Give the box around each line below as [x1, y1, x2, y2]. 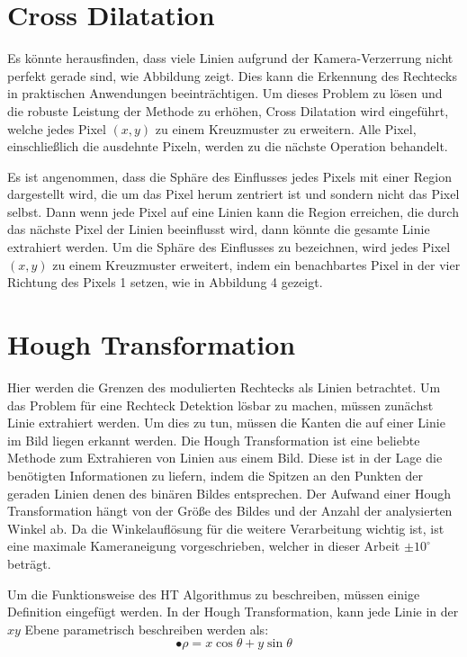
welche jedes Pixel [7, 119, 106, 138]
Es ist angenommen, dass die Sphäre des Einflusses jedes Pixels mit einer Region [7, 166, 452, 185]
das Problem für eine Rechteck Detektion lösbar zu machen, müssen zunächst [7, 395, 434, 414]
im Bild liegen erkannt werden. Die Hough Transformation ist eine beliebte [7, 430, 420, 449]
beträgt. [7, 553, 51, 572]
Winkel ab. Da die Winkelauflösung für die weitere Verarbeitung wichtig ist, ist [7, 518, 445, 537]
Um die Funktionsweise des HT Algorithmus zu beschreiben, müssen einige [7, 584, 420, 603]
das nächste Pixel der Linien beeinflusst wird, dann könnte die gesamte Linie [7, 220, 430, 238]
